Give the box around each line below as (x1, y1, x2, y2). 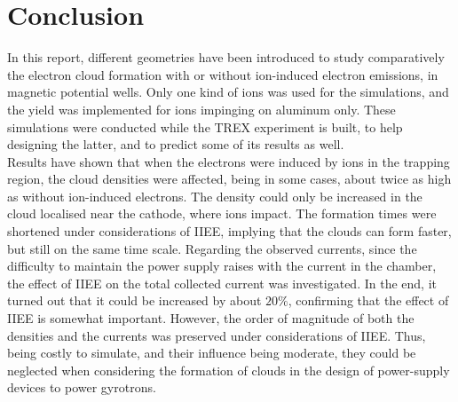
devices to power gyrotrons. (7, 378, 156, 397)
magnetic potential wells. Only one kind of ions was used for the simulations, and (7, 83, 449, 101)
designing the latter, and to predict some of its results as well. (7, 135, 344, 154)
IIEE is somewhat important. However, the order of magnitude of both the (7, 309, 415, 327)
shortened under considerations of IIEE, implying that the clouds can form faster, (7, 222, 452, 240)
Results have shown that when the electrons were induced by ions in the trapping (7, 152, 450, 170)
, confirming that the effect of (288, 291, 449, 310)
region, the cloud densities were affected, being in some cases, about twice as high (7, 169, 452, 188)
